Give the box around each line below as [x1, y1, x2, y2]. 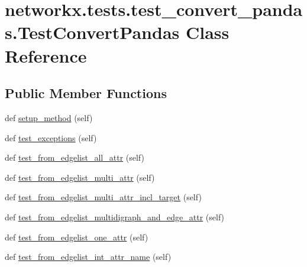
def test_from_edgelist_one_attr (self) [5, 230, 148, 243]
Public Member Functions [5, 84, 167, 102]
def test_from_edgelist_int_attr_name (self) [5, 250, 172, 263]
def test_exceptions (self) [5, 131, 97, 144]
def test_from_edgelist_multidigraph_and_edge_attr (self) [5, 210, 225, 223]
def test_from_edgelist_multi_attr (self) [5, 171, 155, 183]
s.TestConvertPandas [5, 20, 180, 44]
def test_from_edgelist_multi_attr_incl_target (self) [5, 191, 202, 203]
